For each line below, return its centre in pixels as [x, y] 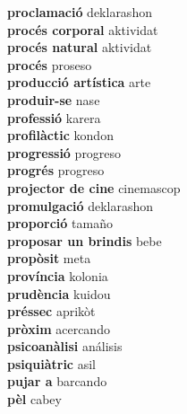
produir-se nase [54, 99]
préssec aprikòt [51, 311]
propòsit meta [49, 258]
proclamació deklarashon [80, 12]
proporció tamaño [60, 223]
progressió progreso [64, 152]
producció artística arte [79, 82]
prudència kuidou [59, 293]
